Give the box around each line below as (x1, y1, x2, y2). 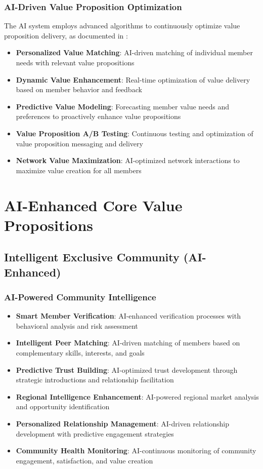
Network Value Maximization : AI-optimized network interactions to (16, 155, 240, 166)
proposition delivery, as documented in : (4, 30, 128, 41)
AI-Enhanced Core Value (4, 194, 183, 215)
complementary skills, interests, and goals (16, 347, 145, 358)
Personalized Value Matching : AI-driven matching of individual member (16, 47, 253, 58)
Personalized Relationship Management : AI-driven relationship (16, 418, 230, 429)
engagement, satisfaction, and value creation (16, 455, 153, 465)
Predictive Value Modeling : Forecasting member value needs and (16, 101, 230, 111)
